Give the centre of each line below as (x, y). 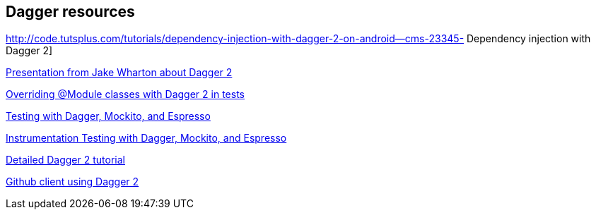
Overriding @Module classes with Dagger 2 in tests (125, 94)
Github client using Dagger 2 (72, 182)
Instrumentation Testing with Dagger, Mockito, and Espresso (146, 138)
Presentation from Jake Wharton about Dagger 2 (119, 73)
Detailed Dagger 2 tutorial (65, 160)
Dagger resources (70, 12)
